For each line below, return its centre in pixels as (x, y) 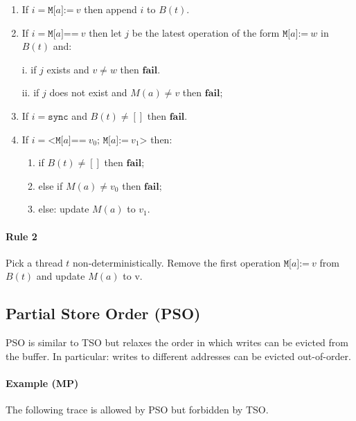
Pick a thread (34, 262)
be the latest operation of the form (206, 32)
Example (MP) (42, 383)
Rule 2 (21, 236)
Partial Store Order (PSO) (103, 313)
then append (110, 9)
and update (61, 276)
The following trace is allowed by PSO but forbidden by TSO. (137, 410)
